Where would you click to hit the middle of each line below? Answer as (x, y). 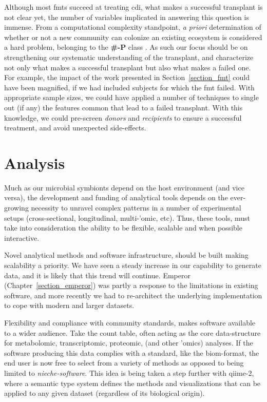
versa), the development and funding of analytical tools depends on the (116, 197)
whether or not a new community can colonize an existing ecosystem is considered (133, 37)
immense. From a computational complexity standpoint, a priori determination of (133, 27)
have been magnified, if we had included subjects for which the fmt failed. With (129, 87)
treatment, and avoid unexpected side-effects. (75, 128)
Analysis (35, 162)
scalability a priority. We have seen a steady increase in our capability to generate (133, 265)
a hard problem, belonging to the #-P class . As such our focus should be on (126, 47)
